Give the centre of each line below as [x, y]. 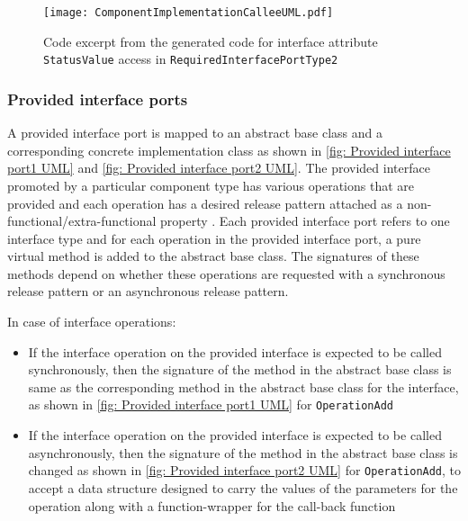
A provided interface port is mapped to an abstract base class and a [195, 133]
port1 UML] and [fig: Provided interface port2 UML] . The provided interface [219, 168]
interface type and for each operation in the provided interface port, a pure [214, 238]
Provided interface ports [98, 99]
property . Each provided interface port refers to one [305, 221]
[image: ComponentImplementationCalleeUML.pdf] [189, 13]
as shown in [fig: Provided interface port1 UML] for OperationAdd [211, 404]
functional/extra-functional [82, 221]
